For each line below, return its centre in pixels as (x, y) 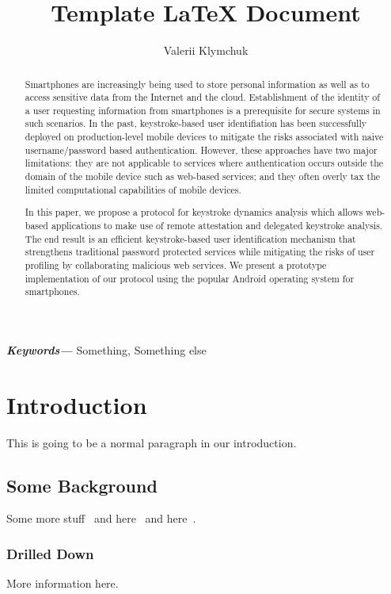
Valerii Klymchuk (206, 50)
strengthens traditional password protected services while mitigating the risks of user (200, 252)
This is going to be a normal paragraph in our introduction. (152, 442)
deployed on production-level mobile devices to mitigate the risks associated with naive (204, 137)
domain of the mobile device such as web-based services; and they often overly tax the (203, 176)
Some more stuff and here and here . (101, 518)
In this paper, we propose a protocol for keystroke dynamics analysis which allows (194, 212)
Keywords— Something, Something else (106, 349)
